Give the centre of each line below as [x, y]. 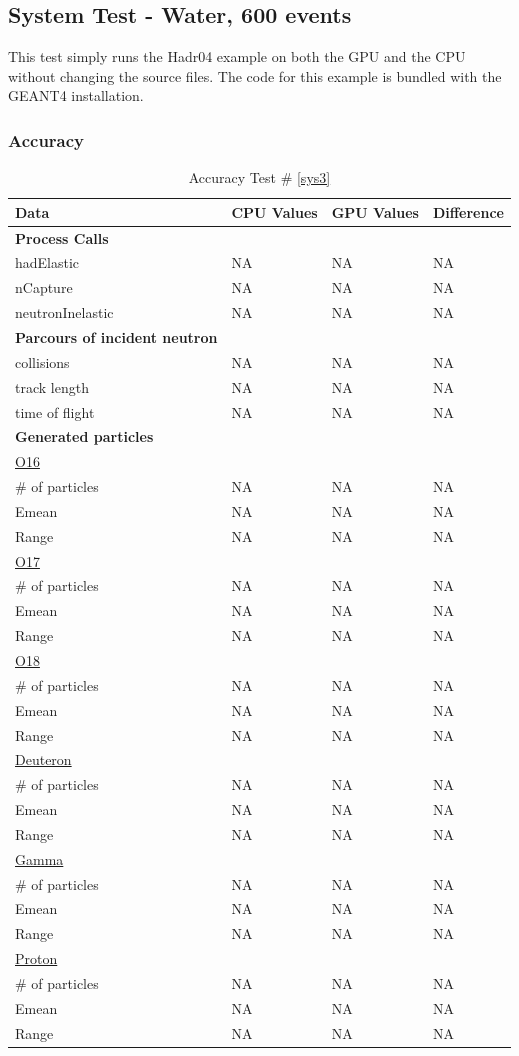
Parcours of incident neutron [116, 337]
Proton [36, 958]
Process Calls [62, 237]
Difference [468, 211]
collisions [42, 361]
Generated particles [84, 436]
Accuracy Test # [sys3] [259, 177]
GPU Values [375, 211]
